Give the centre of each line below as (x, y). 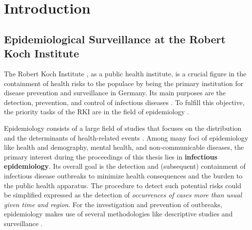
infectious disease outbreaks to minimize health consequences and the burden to (123, 175)
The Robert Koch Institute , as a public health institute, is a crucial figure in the (125, 73)
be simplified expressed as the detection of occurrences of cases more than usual (123, 195)
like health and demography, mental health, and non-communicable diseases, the (124, 147)
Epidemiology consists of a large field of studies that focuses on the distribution (123, 128)
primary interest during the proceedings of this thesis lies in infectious (111, 156)
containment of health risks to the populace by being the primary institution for (124, 83)
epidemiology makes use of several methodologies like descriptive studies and (118, 214)
